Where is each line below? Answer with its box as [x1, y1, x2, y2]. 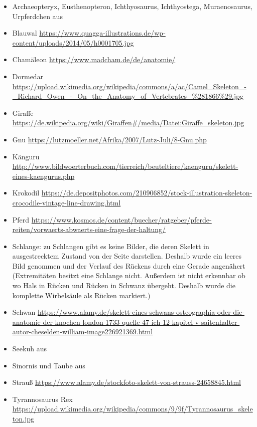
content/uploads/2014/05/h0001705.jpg [12, 37, 134, 48]
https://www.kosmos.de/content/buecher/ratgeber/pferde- [31, 214, 212, 225]
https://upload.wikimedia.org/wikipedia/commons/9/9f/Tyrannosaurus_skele [12, 403, 253, 414]
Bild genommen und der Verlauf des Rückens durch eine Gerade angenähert [12, 260, 245, 271]
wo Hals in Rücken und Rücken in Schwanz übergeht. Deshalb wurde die [12, 280, 235, 291]
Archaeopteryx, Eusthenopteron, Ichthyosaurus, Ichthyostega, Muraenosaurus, [12, 1, 252, 11]
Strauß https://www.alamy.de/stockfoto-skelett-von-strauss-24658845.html [12, 377, 241, 387]
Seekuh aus [12, 343, 47, 354]
